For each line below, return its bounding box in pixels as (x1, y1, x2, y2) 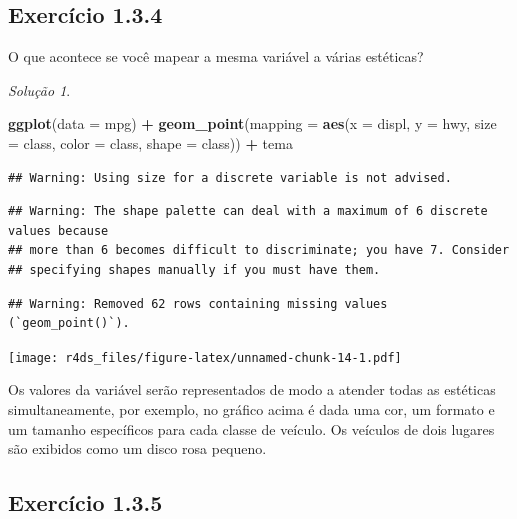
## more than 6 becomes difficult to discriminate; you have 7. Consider (8, 243, 510, 258)
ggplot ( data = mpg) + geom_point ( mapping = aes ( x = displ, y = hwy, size (8, 113, 497, 134)
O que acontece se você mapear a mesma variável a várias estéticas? (8, 46, 424, 67)
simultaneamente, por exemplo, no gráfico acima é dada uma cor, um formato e (8, 398, 495, 419)
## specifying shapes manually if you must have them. (8, 262, 381, 277)
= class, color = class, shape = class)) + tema (8, 132, 293, 153)
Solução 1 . (8, 79, 71, 100)
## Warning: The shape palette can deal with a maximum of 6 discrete (8, 204, 488, 219)
